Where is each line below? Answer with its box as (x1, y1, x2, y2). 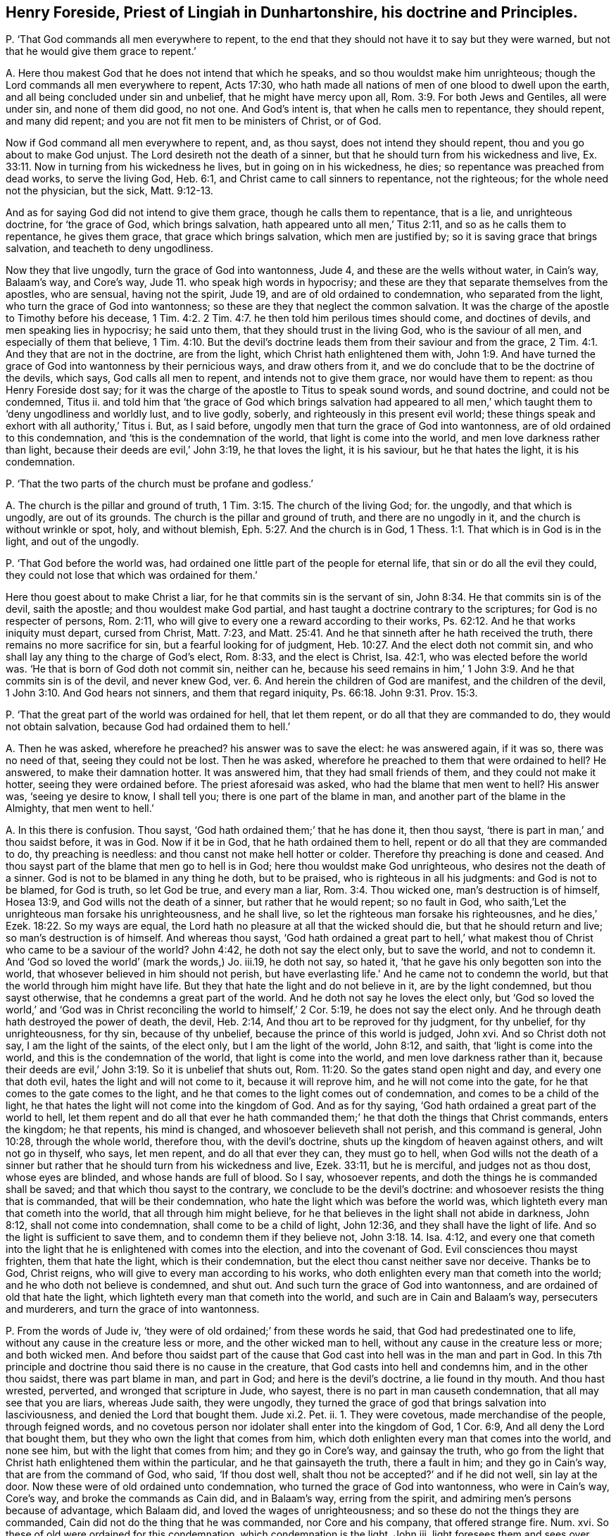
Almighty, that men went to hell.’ (6, 802, 154, 815)
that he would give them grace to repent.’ (6, 45, 196, 58)
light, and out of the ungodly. (6, 535, 139, 548)
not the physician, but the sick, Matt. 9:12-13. (6, 185, 213, 197)
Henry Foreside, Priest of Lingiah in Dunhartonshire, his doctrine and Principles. (6, 4, 578, 21)
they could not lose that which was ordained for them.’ (6, 569, 258, 582)
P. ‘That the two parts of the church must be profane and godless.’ (6, 477, 313, 490)
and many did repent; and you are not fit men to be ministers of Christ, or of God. (6, 115, 382, 127)
